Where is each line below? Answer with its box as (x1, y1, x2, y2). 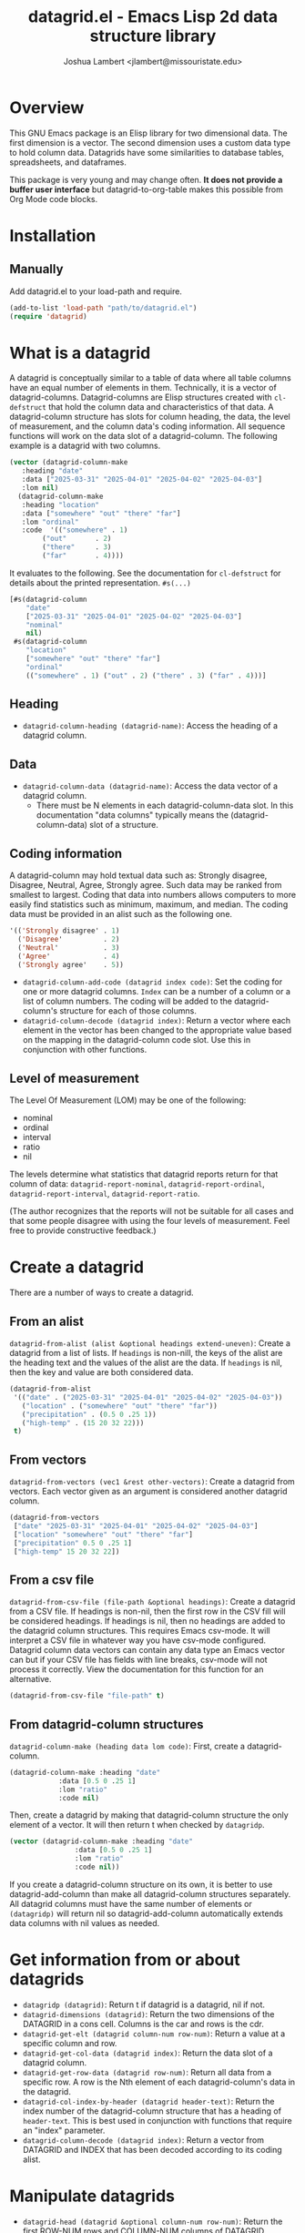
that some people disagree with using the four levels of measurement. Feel (9, 1216, 290, 1227)
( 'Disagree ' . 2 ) (17, 934, 120, 943)
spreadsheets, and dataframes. (9, 157, 127, 168)
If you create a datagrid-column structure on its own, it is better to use (9, 1879, 273, 1890)
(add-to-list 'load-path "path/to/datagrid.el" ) (9, 303, 198, 312)
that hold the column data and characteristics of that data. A (48, 402, 274, 413)
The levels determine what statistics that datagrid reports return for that (9, 1168, 279, 1180)
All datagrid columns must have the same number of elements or (9, 1898, 252, 1909)
